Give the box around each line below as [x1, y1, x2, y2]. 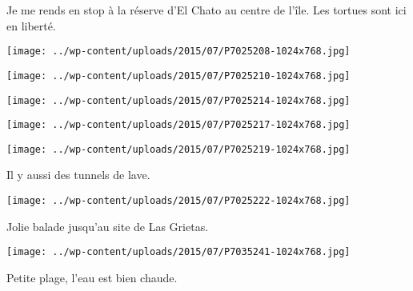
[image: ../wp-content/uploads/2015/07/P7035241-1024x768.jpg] [6, 246, 351, 258]
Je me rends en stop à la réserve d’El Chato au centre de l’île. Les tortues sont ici [6, 2, 407, 18]
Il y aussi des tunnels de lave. [6, 166, 150, 183]
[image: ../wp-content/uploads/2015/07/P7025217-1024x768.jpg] [6, 119, 351, 131]
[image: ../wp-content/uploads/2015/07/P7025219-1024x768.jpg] [6, 143, 351, 155]
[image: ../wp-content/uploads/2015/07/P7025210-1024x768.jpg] [6, 70, 351, 82]
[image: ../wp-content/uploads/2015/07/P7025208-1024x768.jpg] [6, 46, 351, 58]
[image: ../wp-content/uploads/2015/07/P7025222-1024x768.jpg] [6, 195, 351, 207]
